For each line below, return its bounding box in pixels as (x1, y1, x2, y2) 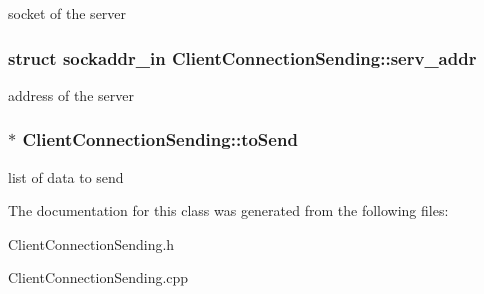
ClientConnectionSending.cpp (8, 267, 189, 288)
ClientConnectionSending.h (8, 233, 175, 254)
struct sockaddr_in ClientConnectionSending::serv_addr (8, 45, 477, 70)
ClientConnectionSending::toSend (22, 127, 298, 152)
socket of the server (8, 3, 127, 23)
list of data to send (8, 166, 124, 187)
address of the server (8, 84, 134, 105)
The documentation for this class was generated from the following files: (8, 200, 449, 221)
